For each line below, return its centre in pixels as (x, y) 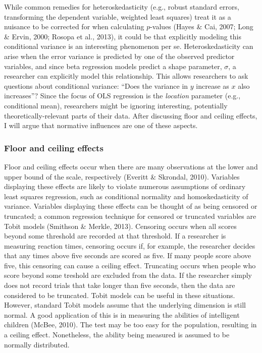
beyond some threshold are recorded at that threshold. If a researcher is (115, 236)
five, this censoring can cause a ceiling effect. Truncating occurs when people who (130, 265)
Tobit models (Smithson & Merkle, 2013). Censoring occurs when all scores (120, 226)
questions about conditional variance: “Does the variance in (96, 85)
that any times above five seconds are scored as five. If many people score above (128, 255)
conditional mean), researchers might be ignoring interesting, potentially (116, 105)
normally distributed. (37, 344)
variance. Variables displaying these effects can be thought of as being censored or (131, 206)
